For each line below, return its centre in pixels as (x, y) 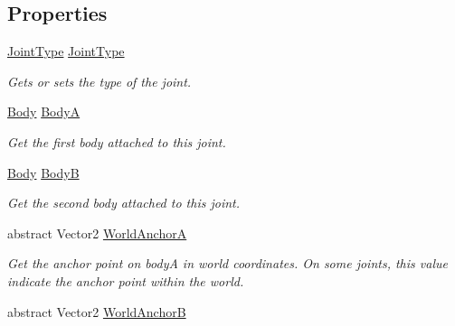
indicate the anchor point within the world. (126, 280)
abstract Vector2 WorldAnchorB (97, 311)
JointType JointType (66, 51)
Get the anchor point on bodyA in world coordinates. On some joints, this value (227, 263)
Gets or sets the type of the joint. (100, 81)
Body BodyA (44, 112)
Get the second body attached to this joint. (123, 203)
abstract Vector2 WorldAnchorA (97, 233)
